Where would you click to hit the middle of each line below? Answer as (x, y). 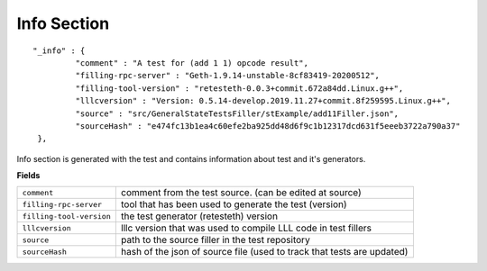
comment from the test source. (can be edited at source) (241, 193)
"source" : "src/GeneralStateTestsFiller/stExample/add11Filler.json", (237, 113)
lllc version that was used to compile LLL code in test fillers (246, 228)
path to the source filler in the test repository (215, 240)
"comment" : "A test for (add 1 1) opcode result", (192, 63)
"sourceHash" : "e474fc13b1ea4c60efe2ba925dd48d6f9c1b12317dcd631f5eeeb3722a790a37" (268, 126)
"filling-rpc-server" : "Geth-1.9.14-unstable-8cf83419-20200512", (228, 76)
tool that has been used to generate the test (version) (234, 204)
